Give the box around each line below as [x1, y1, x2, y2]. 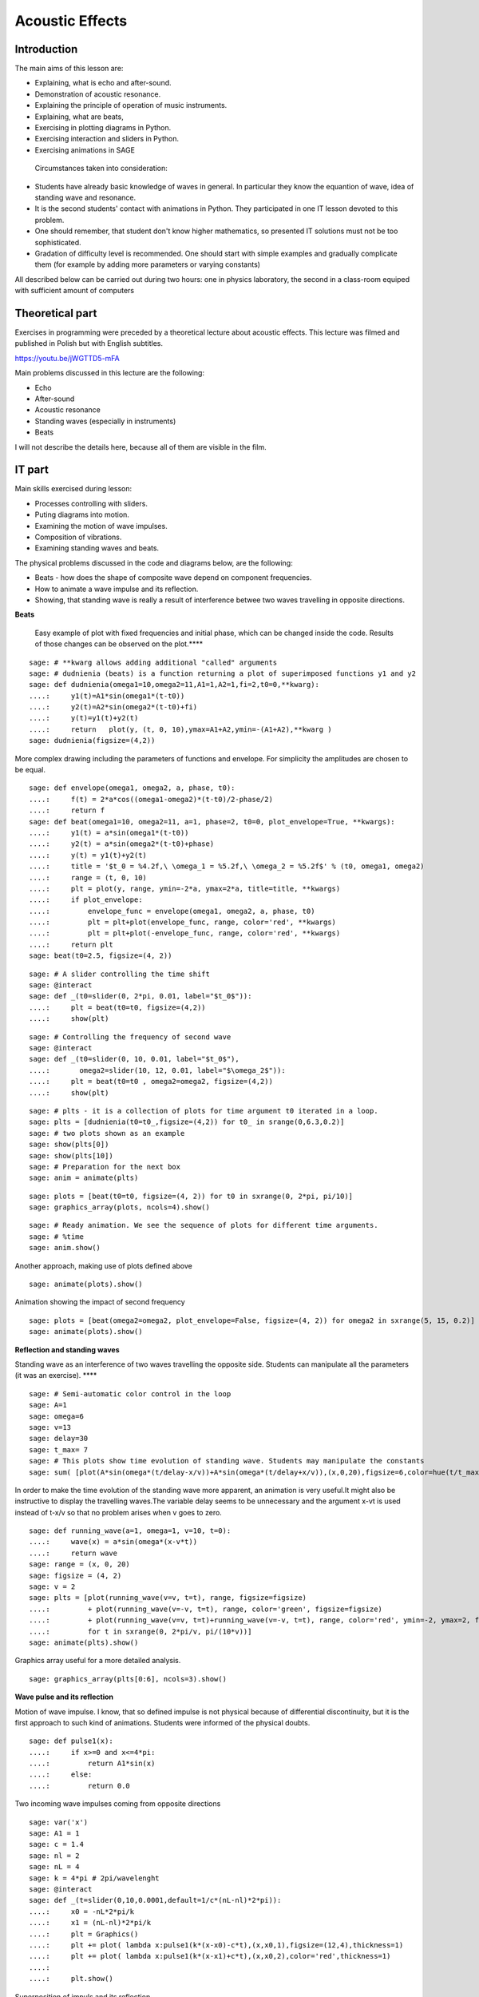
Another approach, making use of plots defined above [14, 1261, 193, 1270]
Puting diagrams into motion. [34, 510, 129, 519]
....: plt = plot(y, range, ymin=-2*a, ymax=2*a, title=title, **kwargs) [29, 883, 341, 893]
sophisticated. [34, 237, 81, 247]
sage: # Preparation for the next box [29, 1162, 181, 1171]
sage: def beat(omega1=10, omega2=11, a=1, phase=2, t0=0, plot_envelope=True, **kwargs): [29, 817, 395, 826]
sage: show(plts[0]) [29, 1140, 109, 1149]
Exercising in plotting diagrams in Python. [34, 123, 172, 133]
